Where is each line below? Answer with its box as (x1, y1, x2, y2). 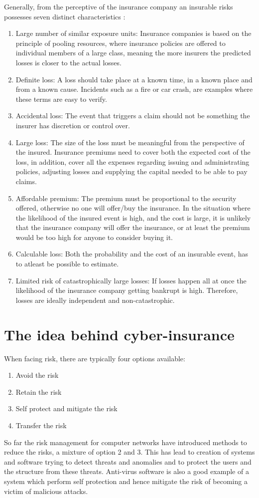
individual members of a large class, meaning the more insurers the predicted (15, 47, 251, 58)
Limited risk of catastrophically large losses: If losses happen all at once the (15, 275, 247, 285)
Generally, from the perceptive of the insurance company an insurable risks (4, 1, 233, 11)
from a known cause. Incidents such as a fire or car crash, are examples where (15, 84, 253, 94)
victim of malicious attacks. (4, 486, 88, 496)
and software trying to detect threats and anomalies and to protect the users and (4, 456, 252, 467)
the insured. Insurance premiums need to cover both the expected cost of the (15, 147, 251, 157)
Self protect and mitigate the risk (15, 403, 118, 414)
